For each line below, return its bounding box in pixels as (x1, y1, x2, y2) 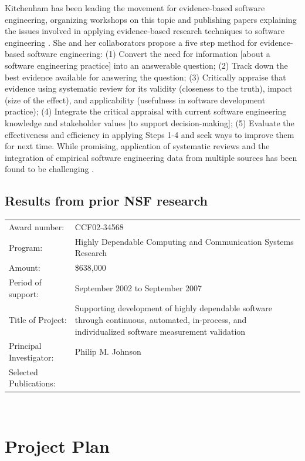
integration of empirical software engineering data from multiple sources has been (5, 151, 297, 163)
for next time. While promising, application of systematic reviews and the (5, 140, 270, 152)
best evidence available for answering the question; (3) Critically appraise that (5, 70, 286, 83)
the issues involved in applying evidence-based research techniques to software (5, 25, 285, 37)
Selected (9, 365, 38, 378)
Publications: (9, 377, 56, 389)
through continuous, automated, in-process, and (74, 314, 247, 326)
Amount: (9, 261, 40, 274)
